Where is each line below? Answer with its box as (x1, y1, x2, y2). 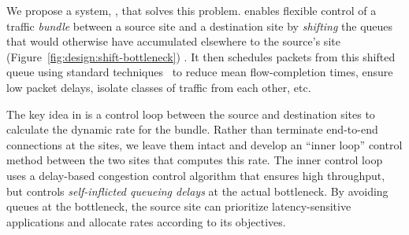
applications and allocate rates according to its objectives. (6, 213, 286, 229)
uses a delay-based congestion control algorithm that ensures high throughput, (6, 167, 385, 183)
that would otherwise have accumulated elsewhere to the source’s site (6, 33, 340, 50)
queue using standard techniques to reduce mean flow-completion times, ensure (6, 64, 393, 80)
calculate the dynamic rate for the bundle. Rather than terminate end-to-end (6, 121, 378, 138)
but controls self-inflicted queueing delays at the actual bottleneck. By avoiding (6, 182, 389, 199)
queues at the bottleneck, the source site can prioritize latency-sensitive (6, 198, 351, 215)
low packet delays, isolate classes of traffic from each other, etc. (6, 79, 311, 95)
